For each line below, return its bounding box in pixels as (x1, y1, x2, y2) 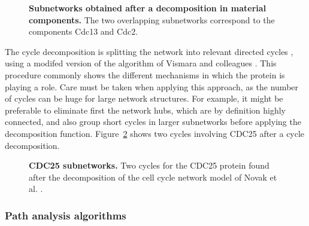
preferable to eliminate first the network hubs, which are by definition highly (5, 103, 286, 116)
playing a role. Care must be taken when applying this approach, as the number (5, 80, 299, 93)
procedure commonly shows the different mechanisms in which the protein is (5, 68, 285, 81)
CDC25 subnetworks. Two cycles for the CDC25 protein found (29, 159, 269, 172)
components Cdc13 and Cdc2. (29, 25, 138, 38)
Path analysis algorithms (5, 207, 126, 222)
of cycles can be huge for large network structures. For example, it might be (5, 92, 283, 105)
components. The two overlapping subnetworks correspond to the (29, 13, 275, 26)
